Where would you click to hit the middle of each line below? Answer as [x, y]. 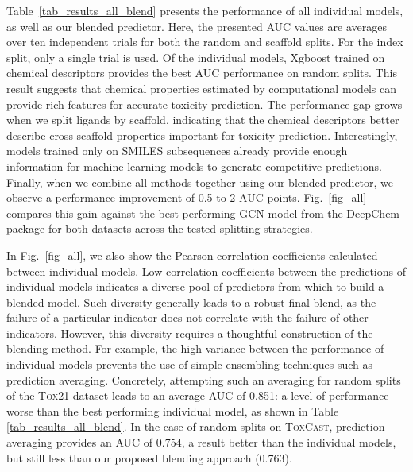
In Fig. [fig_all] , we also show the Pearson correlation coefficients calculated [192, 255]
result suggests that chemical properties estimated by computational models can [202, 88]
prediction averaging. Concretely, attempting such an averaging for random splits [204, 379]
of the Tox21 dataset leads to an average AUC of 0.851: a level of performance [198, 395]
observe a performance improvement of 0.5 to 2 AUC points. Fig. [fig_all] [187, 197]
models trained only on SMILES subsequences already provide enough [177, 151]
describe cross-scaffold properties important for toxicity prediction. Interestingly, [202, 135]
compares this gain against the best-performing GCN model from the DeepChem [203, 213]
